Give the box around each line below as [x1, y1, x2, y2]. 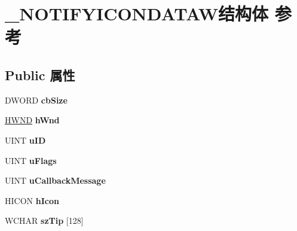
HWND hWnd [5, 114, 60, 126]
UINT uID [5, 133, 46, 146]
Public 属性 [5, 65, 75, 84]
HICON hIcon [5, 194, 59, 206]
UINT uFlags [5, 154, 57, 166]
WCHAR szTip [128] [5, 214, 84, 227]
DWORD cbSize [5, 93, 68, 106]
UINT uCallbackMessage [5, 174, 106, 187]
